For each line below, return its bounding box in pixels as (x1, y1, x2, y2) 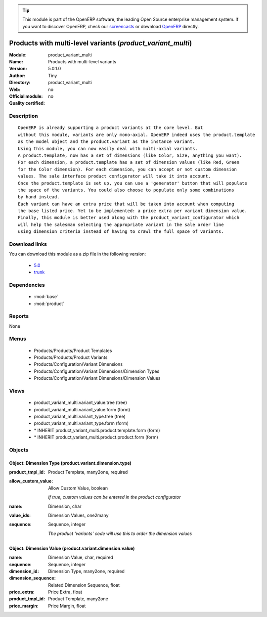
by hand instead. (18, 194, 60, 200)
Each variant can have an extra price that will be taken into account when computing (18, 201, 234, 207)
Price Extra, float (48, 589, 83, 595)
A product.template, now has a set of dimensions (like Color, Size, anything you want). (18, 152, 242, 158)
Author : (9, 72, 26, 79)
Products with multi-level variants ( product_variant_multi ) (9, 39, 192, 47)
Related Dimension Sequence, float (48, 582, 120, 588)
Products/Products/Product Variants (34, 354, 108, 360)
